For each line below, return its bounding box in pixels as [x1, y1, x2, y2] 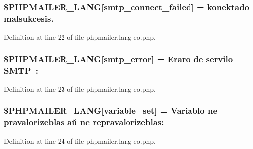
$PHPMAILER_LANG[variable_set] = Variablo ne [4, 104, 218, 117]
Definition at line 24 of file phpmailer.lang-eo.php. [4, 135, 156, 146]
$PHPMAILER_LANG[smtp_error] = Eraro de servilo [4, 52, 233, 65]
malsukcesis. [4, 12, 54, 24]
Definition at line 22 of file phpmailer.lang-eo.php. [4, 32, 156, 42]
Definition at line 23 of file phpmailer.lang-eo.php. [4, 83, 156, 94]
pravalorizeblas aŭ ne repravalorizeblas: [4, 116, 164, 128]
